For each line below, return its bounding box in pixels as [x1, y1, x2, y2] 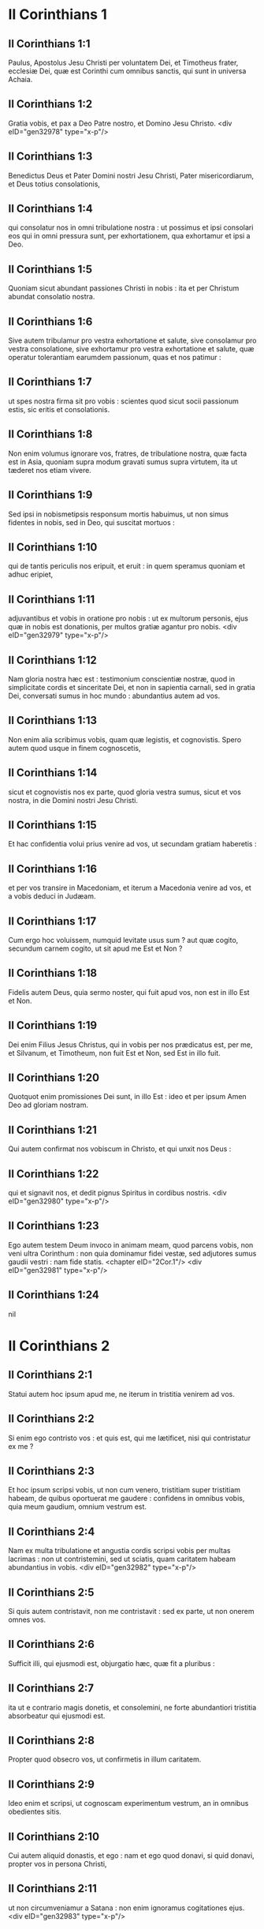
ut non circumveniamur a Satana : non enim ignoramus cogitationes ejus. [8, 1903, 245, 1912]
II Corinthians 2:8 [8, 1733, 95, 1747]
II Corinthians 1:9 [8, 488, 93, 502]
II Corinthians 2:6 [8, 1638, 95, 1651]
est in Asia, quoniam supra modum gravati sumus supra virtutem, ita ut [8, 456, 238, 467]
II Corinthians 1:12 [8, 653, 97, 666]
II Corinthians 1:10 [8, 540, 98, 554]
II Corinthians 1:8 [8, 428, 93, 441]
